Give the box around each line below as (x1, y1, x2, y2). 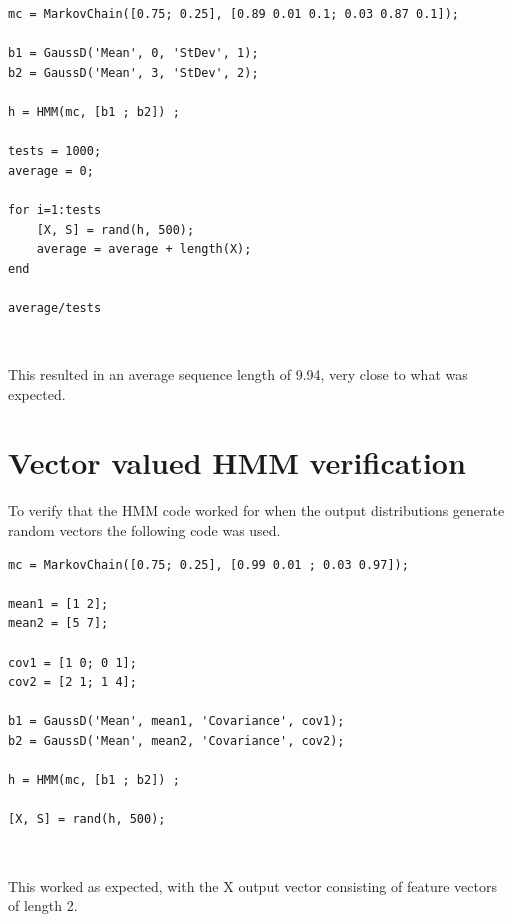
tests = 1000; (8, 144, 102, 159)
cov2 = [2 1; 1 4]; (8, 675, 137, 690)
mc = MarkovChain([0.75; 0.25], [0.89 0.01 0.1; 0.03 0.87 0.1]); (8, 7, 460, 21)
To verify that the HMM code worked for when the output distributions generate (8, 500, 505, 521)
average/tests (8, 300, 102, 315)
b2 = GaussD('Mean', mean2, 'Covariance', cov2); (8, 733, 345, 748)
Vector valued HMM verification (8, 442, 466, 483)
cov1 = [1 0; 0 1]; (8, 655, 137, 670)
